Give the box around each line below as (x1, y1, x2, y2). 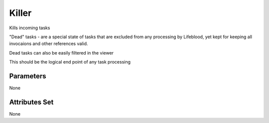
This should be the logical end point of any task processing (9, 59, 131, 65)
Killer (9, 7, 32, 18)
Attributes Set (9, 98, 54, 106)
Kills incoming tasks (9, 25, 50, 31)
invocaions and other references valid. (9, 41, 88, 47)
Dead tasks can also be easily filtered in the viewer (9, 50, 114, 56)
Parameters (9, 72, 46, 80)
